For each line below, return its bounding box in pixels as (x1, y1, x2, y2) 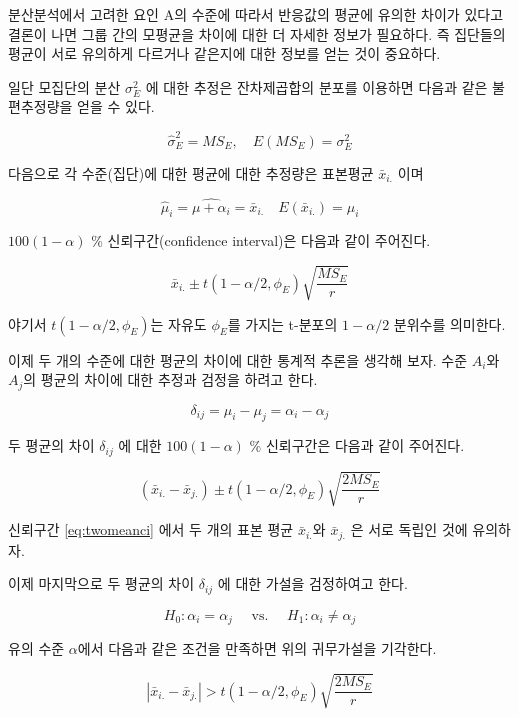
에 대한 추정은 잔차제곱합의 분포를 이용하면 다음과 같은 (145, 76, 488, 97)
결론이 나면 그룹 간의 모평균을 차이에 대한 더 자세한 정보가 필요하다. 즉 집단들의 (8, 23, 506, 44)
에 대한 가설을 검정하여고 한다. (217, 573, 408, 594)
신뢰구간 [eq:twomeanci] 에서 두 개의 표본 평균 (8, 519, 294, 540)
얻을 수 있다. (77, 96, 155, 117)
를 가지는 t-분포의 (227, 313, 338, 334)
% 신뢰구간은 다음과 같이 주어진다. (249, 435, 465, 456)
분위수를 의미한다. (393, 313, 506, 334)
